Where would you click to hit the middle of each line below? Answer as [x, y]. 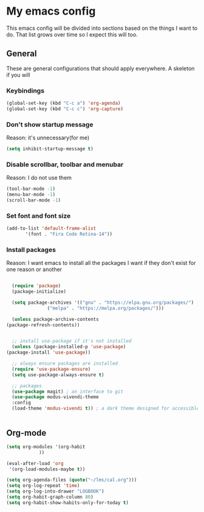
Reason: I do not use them [39, 178]
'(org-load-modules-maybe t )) [47, 469]
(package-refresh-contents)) [43, 325]
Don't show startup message [50, 124]
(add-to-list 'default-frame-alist [51, 229]
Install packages [31, 250]
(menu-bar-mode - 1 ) [31, 195]
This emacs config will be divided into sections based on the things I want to [102, 28]
